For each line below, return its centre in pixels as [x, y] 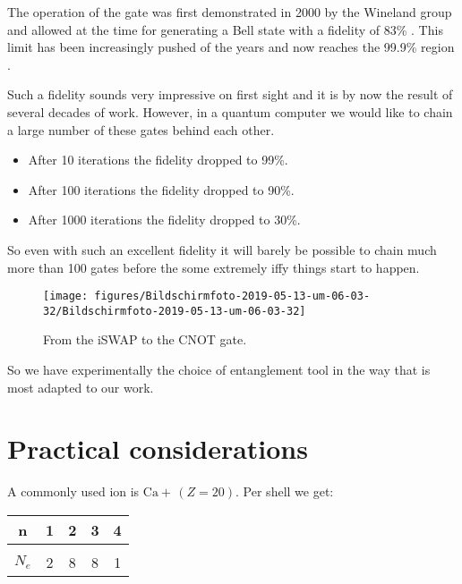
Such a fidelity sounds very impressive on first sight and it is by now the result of [230, 94]
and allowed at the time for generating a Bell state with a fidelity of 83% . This [225, 29]
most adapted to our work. [81, 387]
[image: [66, 296]
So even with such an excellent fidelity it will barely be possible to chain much [222, 249]
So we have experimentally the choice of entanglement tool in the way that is [219, 370]
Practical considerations [158, 449]
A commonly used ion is [73, 491]
